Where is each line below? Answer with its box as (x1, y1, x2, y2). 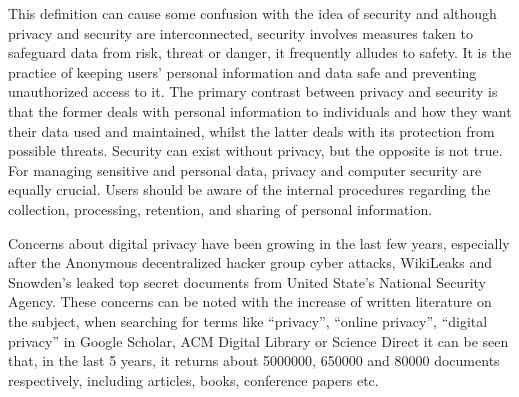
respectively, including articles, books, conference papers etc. (8, 369, 379, 390)
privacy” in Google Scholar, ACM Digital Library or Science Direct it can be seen (8, 330, 509, 351)
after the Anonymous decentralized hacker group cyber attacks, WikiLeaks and (8, 252, 493, 273)
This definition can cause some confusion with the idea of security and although (8, 3, 497, 23)
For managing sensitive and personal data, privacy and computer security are (8, 159, 482, 180)
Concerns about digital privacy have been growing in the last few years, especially (8, 232, 510, 253)
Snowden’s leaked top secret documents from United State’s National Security (8, 271, 486, 292)
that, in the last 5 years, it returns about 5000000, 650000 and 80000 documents (8, 350, 500, 371)
